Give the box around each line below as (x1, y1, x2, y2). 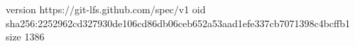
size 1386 (6, 29, 45, 44)
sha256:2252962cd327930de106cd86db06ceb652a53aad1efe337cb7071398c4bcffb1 (6, 15, 351, 30)
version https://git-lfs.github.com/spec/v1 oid (6, 2, 206, 16)
